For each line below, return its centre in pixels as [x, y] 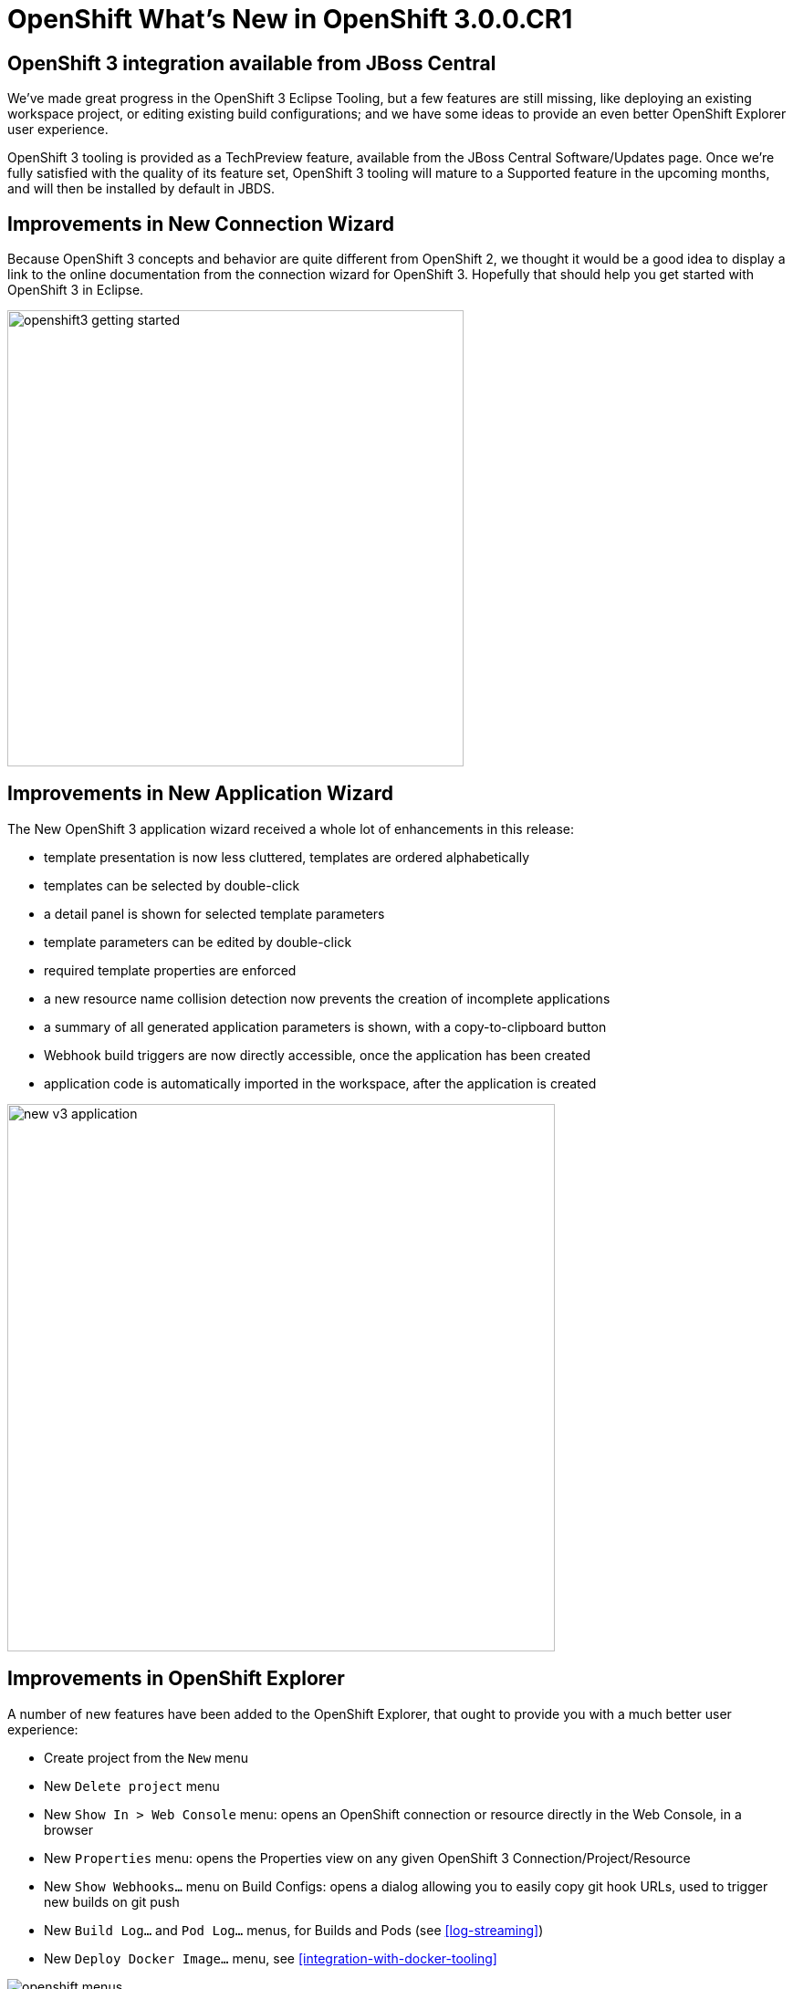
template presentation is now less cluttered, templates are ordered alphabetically [287, 857]
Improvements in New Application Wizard [200, 794]
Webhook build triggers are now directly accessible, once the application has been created [318, 1055]
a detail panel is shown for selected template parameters [214, 913]
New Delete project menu [132, 1786]
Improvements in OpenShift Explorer [176, 1679]
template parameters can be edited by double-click [198, 942]
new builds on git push [112, 1901]
